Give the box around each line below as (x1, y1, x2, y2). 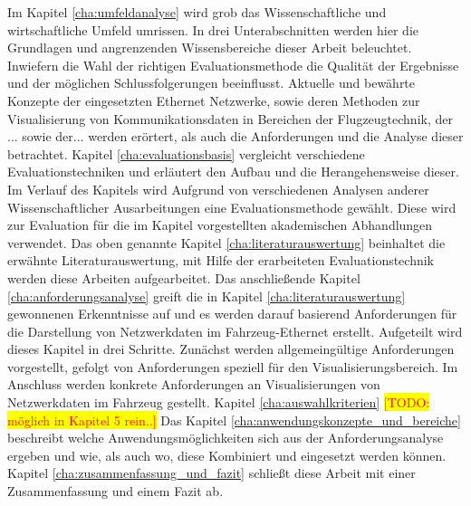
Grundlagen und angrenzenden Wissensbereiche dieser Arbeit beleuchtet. (7, 38, 412, 57)
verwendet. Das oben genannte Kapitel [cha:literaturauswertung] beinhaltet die (7, 233, 446, 252)
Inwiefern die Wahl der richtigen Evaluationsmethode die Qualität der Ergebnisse (7, 55, 459, 74)
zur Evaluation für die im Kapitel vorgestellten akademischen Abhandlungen (7, 215, 433, 234)
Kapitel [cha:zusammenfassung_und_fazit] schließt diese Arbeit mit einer (7, 463, 416, 482)
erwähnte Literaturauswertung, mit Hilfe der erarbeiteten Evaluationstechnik (7, 251, 435, 270)
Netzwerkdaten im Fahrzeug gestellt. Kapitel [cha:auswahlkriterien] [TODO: (7, 393, 430, 412)
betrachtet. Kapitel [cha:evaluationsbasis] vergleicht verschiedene (7, 144, 365, 163)
